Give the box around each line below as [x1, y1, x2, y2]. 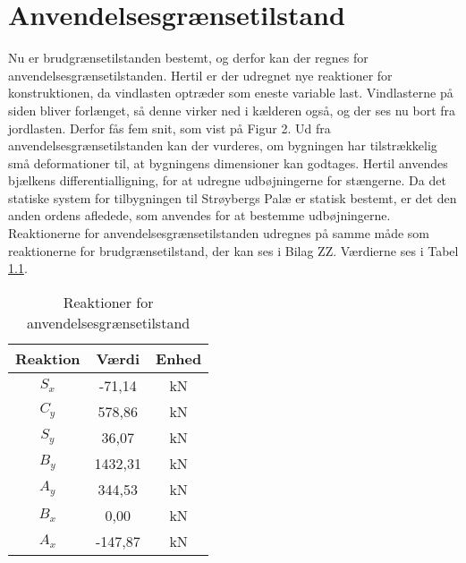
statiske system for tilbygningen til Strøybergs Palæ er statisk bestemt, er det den [8, 188, 457, 207]
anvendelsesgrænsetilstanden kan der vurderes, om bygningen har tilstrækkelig [8, 136, 437, 155]
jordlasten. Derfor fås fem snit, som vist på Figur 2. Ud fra [8, 118, 331, 137]
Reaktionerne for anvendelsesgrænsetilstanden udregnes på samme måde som [8, 224, 430, 243]
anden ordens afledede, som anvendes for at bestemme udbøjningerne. [8, 206, 391, 225]
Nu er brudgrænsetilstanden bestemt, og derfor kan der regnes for [8, 48, 369, 67]
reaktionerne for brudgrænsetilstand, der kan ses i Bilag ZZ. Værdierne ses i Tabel [8, 241, 459, 260]
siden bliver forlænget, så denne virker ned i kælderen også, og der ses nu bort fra [8, 100, 456, 119]
